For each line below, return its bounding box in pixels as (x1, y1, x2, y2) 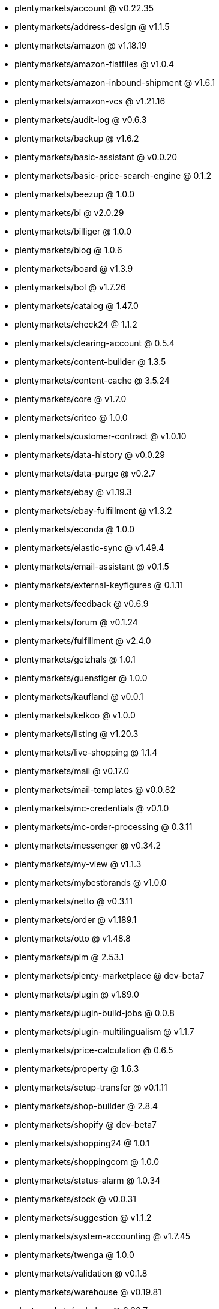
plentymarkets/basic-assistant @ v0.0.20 (14, 152, 178, 162)
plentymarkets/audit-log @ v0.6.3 (14, 115, 147, 125)
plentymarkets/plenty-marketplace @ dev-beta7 (14, 970, 205, 981)
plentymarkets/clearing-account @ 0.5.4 (14, 338, 175, 348)
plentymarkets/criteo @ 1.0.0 (14, 412, 128, 423)
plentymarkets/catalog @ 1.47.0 (14, 301, 139, 311)
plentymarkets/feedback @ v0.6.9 (14, 598, 149, 609)
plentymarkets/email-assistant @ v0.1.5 (14, 561, 169, 571)
